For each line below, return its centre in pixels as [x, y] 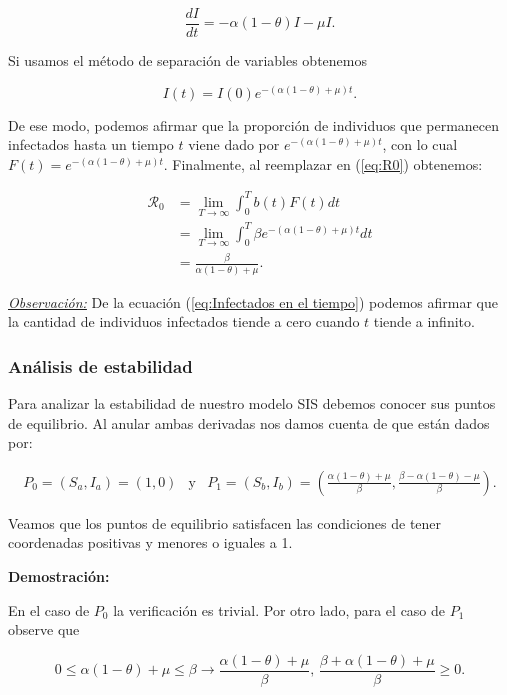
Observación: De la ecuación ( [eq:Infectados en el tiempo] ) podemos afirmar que [253, 301]
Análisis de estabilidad [100, 365]
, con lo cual [420, 144]
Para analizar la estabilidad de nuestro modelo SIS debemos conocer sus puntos [252, 403]
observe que [44, 629]
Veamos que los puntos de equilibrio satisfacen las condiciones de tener [225, 522]
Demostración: [59, 576]
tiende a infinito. [424, 321]
